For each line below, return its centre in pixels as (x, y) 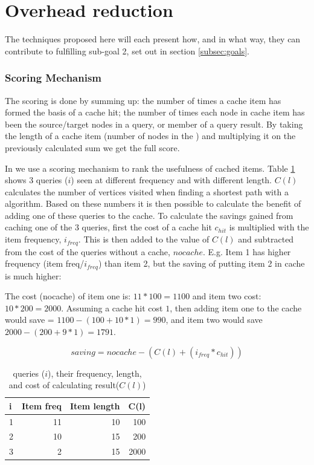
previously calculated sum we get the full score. (92, 147)
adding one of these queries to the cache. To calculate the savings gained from (149, 215)
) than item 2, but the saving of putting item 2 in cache (201, 263)
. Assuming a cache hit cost (112, 307)
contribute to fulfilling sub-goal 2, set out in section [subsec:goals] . (127, 50)
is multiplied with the (269, 227)
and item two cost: (227, 296)
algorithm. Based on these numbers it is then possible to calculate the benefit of (153, 203)
